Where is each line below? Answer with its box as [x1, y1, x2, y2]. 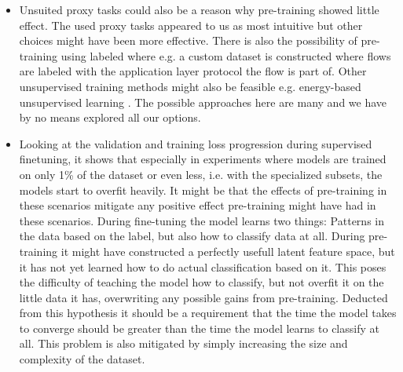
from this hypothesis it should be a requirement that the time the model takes [19, 305, 397, 321]
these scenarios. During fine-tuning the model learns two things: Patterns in [19, 212, 384, 228]
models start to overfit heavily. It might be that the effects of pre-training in [19, 181, 387, 198]
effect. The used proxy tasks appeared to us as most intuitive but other [19, 16, 363, 33]
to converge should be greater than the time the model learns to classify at [19, 319, 379, 336]
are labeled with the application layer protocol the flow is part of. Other [19, 63, 367, 79]
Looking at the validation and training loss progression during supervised [19, 135, 372, 151]
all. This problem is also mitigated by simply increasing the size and [19, 335, 348, 352]
